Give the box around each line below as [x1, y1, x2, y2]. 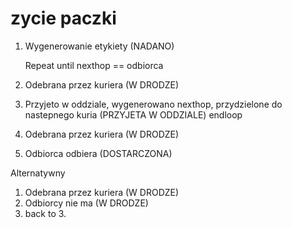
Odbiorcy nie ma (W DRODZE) [24, 197, 149, 209]
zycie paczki [10, 7, 117, 30]
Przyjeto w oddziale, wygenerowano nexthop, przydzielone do [24, 98, 283, 110]
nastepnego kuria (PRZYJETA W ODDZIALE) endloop [24, 108, 243, 121]
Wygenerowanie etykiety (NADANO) [24, 40, 175, 52]
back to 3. [24, 207, 67, 219]
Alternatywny [10, 167, 66, 179]
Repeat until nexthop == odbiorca [24, 59, 164, 71]
